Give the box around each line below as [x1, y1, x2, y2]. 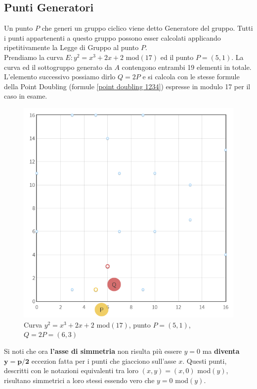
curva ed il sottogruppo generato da [4, 61, 112, 72]
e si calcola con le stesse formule [142, 71, 240, 82]
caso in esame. [4, 91, 47, 101]
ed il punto [160, 52, 194, 62]
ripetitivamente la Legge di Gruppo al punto [4, 42, 139, 53]
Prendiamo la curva [4, 52, 63, 62]
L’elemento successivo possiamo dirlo [4, 71, 116, 82]
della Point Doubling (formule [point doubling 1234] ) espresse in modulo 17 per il [4, 81, 251, 91]
